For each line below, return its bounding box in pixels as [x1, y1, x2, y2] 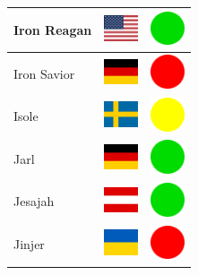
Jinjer [13, 235, 45, 254]
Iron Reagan [13, 20, 92, 39]
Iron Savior [13, 64, 75, 82]
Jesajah [13, 192, 55, 211]
